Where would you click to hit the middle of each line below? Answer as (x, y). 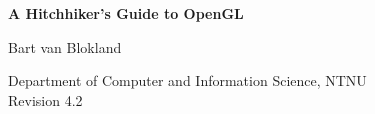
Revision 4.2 (45, 99)
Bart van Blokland (65, 46)
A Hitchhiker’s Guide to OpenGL (126, 13)
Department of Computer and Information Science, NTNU (187, 80)
